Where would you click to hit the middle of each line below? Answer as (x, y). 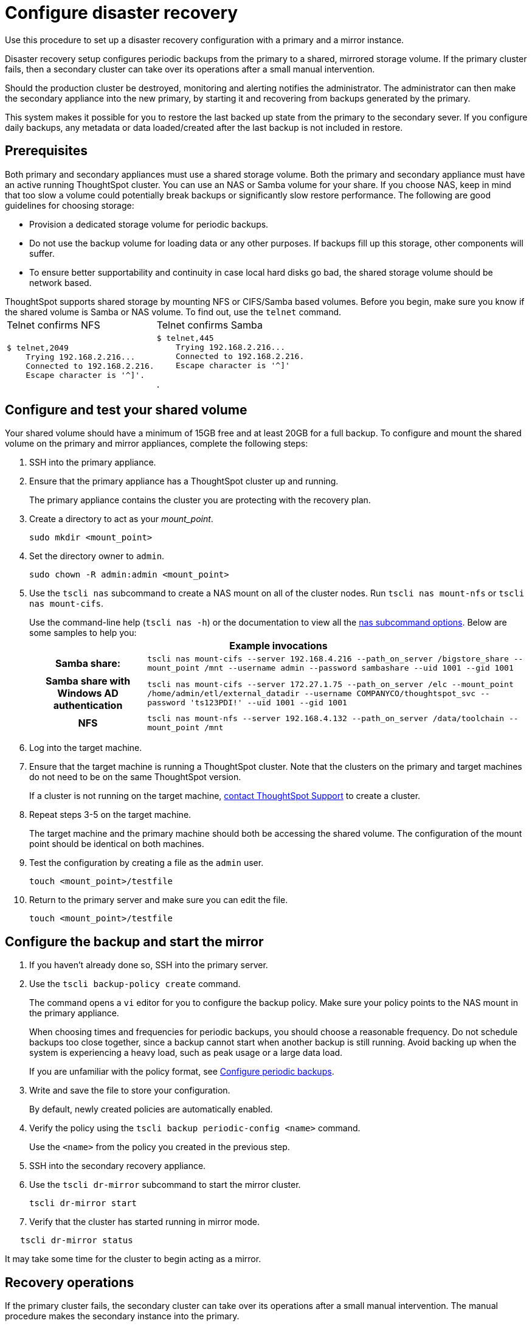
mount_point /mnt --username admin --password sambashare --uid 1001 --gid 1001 (330, 668)
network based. (60, 282)
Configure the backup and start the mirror (134, 941)
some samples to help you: (83, 633)
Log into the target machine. (86, 748)
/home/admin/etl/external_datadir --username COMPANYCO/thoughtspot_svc (312, 693)
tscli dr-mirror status (77, 1241)
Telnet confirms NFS (54, 325)
